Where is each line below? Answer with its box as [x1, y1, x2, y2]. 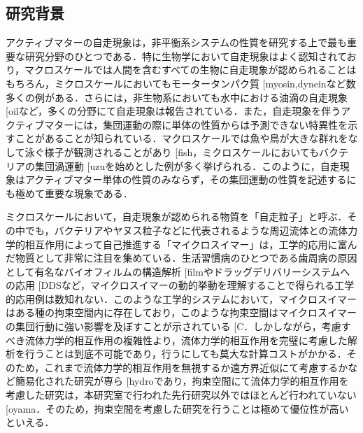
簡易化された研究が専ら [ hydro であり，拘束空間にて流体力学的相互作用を [15, 374, 349, 388]
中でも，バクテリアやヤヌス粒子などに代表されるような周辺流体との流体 [15, 222, 348, 237]
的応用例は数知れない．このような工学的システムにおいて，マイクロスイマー [6, 291, 357, 306]
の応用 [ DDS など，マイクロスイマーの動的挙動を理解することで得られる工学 [6, 278, 355, 292]
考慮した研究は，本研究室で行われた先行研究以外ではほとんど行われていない [6, 388, 357, 402]
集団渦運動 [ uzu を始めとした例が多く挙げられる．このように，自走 [34, 158, 340, 173]
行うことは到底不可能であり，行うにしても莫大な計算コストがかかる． [24, 346, 347, 361]
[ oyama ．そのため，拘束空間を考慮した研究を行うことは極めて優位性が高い [6, 401, 349, 416]
